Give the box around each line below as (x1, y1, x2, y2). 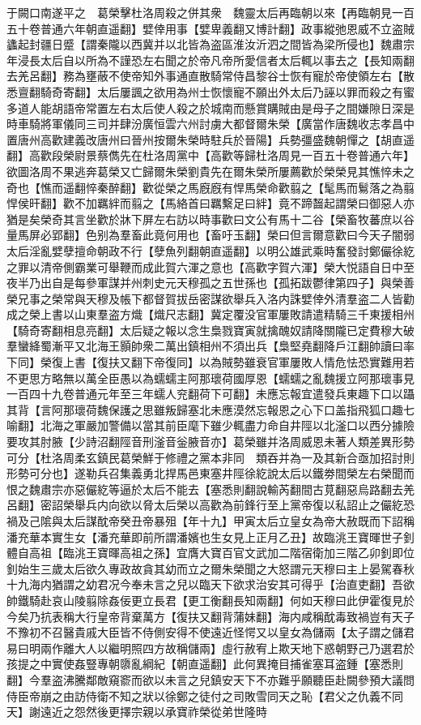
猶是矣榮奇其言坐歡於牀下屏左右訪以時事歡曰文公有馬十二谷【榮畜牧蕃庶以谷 (6, 210, 415, 227)
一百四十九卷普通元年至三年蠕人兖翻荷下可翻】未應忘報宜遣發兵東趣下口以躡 (6, 385, 415, 402)
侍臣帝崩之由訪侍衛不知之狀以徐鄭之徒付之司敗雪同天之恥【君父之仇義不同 (6, 687, 403, 704)
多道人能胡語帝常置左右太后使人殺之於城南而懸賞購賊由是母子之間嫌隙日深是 (6, 99, 415, 116)
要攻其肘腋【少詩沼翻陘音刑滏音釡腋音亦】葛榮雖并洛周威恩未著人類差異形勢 (6, 433, 415, 450)
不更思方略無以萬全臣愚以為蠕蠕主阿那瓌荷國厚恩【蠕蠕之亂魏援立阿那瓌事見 (6, 369, 415, 386)
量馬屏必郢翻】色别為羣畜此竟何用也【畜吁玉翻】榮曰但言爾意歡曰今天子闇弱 (6, 226, 415, 243)
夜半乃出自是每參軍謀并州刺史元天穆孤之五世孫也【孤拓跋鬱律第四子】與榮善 (6, 274, 415, 291)
